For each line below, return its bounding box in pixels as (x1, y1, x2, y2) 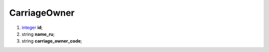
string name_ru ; (21, 31, 55, 37)
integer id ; (21, 25, 43, 30)
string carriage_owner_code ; (21, 38, 82, 44)
